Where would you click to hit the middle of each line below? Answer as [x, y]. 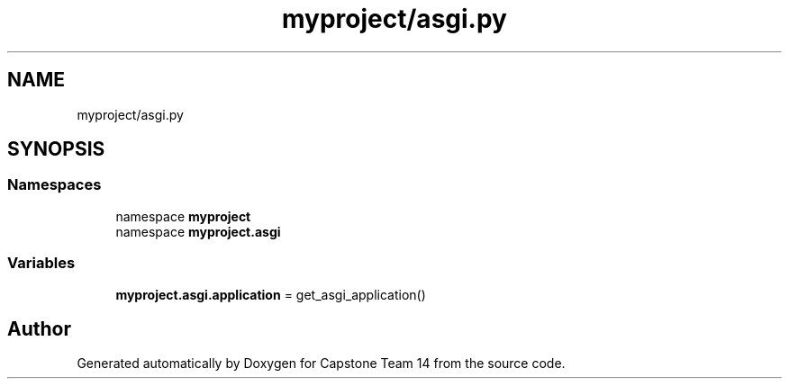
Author [39, 328]
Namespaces [54, 185]
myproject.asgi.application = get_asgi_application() [271, 294]
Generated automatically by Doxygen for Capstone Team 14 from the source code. [321, 364]
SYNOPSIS [56, 149]
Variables [41, 263]
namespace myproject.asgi [198, 231]
